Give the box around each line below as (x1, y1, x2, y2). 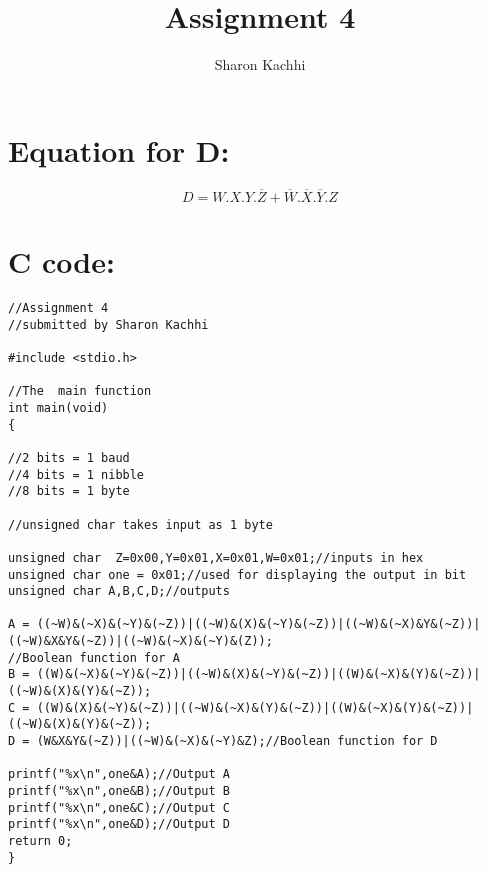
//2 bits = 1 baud (8, 450, 130, 465)
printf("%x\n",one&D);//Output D (8, 817, 230, 832)
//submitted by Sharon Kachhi (8, 317, 209, 332)
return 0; (8, 834, 73, 848)
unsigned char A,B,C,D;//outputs (8, 584, 230, 599)
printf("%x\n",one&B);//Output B (8, 784, 230, 799)
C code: (8, 241, 115, 282)
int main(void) (8, 400, 109, 415)
